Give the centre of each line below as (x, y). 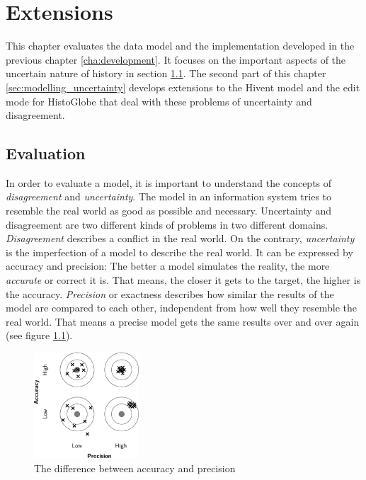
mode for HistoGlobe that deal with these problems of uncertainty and (159, 101)
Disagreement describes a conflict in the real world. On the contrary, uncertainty (180, 238)
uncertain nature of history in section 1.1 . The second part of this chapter (166, 73)
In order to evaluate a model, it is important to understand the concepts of (169, 182)
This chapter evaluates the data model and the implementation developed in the (180, 46)
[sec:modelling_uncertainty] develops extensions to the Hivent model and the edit (183, 87)
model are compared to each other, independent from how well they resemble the (182, 308)
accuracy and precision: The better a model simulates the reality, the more (168, 266)
